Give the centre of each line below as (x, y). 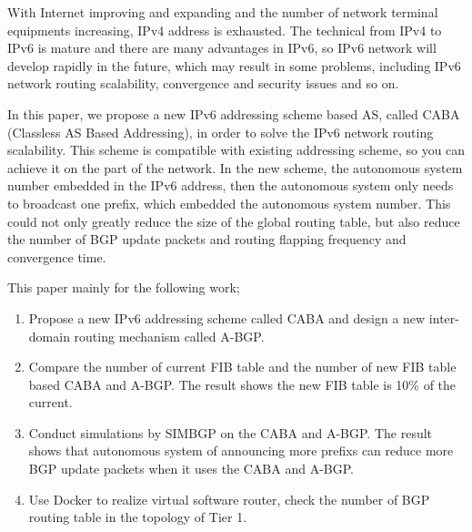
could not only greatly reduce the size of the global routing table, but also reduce (234, 221)
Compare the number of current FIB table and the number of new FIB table (242, 367)
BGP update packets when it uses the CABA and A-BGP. (191, 469)
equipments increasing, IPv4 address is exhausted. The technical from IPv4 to (225, 30)
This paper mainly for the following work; (124, 287)
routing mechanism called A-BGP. (169, 336)
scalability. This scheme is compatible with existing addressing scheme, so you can (236, 150)
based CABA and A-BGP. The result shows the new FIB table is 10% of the (242, 384)
